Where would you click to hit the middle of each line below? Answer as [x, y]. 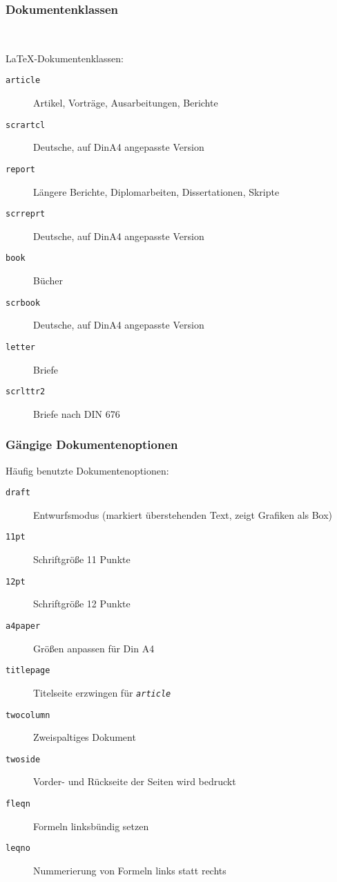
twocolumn [28, 715]
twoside [23, 759]
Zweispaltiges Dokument [85, 737]
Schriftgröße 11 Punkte [82, 559]
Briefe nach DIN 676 [77, 413]
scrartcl [26, 125]
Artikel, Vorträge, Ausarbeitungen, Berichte [126, 103]
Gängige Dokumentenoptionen [92, 444]
